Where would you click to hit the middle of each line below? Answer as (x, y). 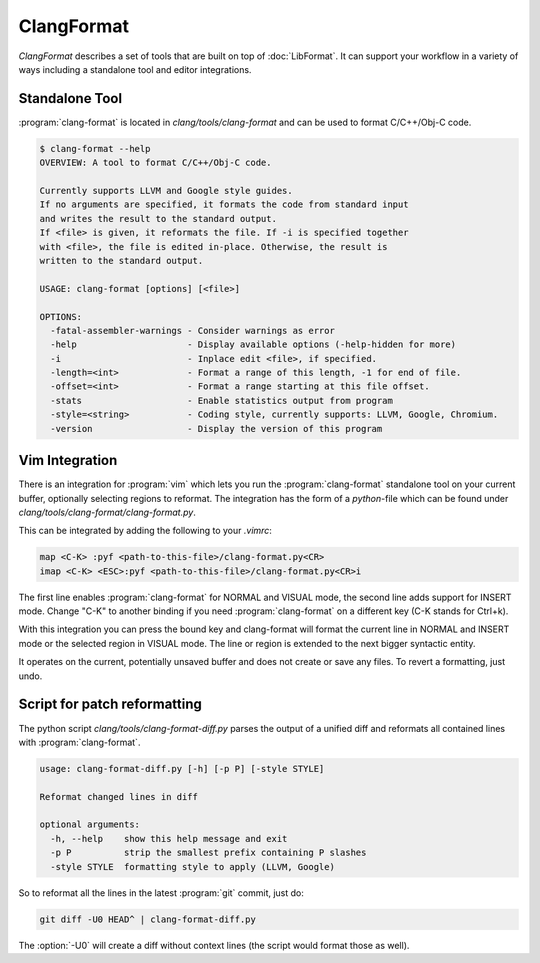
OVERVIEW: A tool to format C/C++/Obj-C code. (155, 163)
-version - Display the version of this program (216, 428)
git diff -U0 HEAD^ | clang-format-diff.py (148, 919)
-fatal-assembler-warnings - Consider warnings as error (192, 330)
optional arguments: (89, 824)
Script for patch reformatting (110, 704)
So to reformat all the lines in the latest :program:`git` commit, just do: (161, 892)
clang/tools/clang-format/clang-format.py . (107, 512)
